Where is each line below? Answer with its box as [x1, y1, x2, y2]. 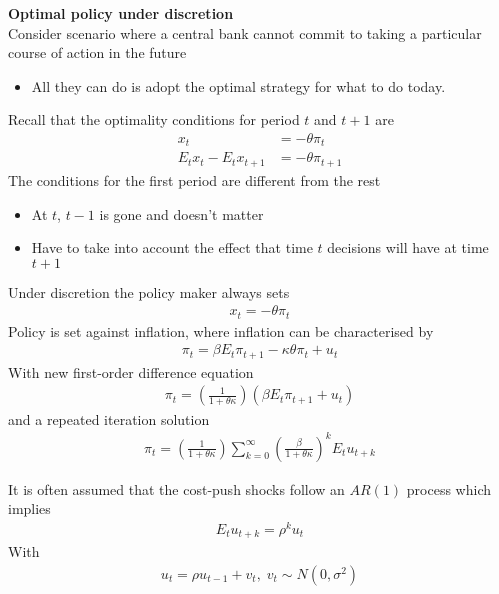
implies [8, 498, 51, 519]
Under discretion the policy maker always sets [8, 281, 290, 302]
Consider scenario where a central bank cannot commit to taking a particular [8, 22, 482, 43]
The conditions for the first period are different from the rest [8, 169, 381, 190]
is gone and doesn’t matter [99, 203, 264, 224]
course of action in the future [8, 42, 187, 63]
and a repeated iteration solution [8, 408, 210, 429]
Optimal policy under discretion [8, 3, 234, 23]
